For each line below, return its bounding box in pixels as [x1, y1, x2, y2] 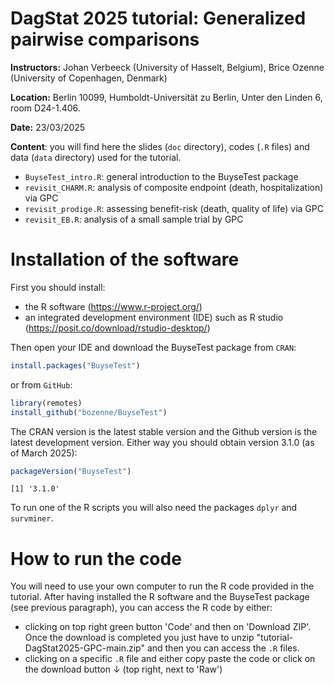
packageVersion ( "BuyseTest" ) [10, 466, 132, 476]
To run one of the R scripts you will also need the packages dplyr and [10, 502, 298, 514]
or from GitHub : [10, 378, 73, 391]
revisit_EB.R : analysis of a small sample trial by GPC [24, 213, 244, 225]
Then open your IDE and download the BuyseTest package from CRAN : [10, 341, 297, 353]
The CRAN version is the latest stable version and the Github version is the [10, 425, 318, 437]
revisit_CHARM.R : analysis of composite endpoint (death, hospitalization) [24, 181, 324, 193]
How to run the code [10, 547, 182, 570]
